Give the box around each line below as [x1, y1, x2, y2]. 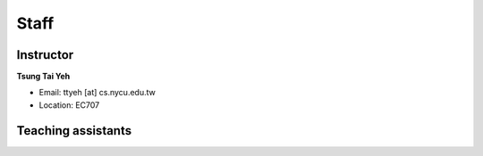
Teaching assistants [16, 123, 132, 138]
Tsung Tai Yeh [16, 71, 71, 82]
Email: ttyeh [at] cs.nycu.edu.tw [38, 87, 156, 98]
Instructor [16, 47, 74, 62]
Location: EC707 [38, 99, 100, 111]
